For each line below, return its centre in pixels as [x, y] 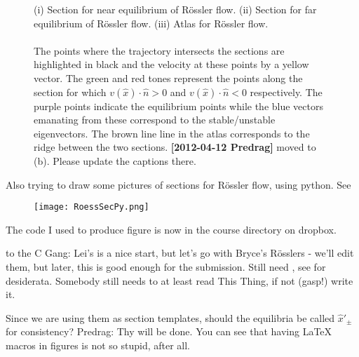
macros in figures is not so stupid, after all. [98, 345]
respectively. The [286, 92]
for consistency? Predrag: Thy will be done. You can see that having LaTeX [169, 331]
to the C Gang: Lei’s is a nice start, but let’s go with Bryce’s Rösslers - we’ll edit [180, 253]
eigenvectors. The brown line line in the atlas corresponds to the [172, 133]
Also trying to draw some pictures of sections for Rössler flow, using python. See [178, 184]
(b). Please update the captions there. [115, 160]
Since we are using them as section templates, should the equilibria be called [170, 317]
